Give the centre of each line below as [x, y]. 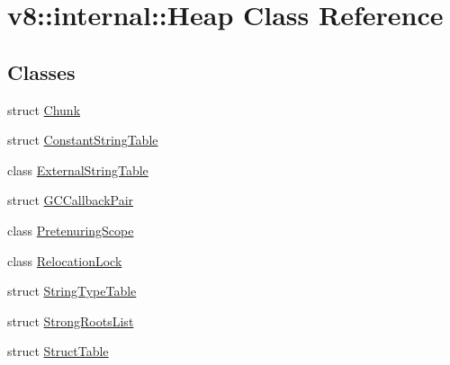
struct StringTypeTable [72, 291]
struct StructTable [58, 351]
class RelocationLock [65, 260]
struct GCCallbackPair [71, 200]
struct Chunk [44, 109]
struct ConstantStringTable [83, 140]
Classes [41, 71]
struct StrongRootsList [71, 320]
